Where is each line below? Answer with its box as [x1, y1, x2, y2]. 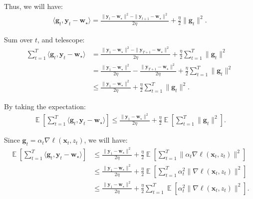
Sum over [4, 34, 33, 45]
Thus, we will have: [4, 1, 63, 11]
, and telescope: [37, 34, 85, 45]
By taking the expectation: [4, 101, 86, 111]
